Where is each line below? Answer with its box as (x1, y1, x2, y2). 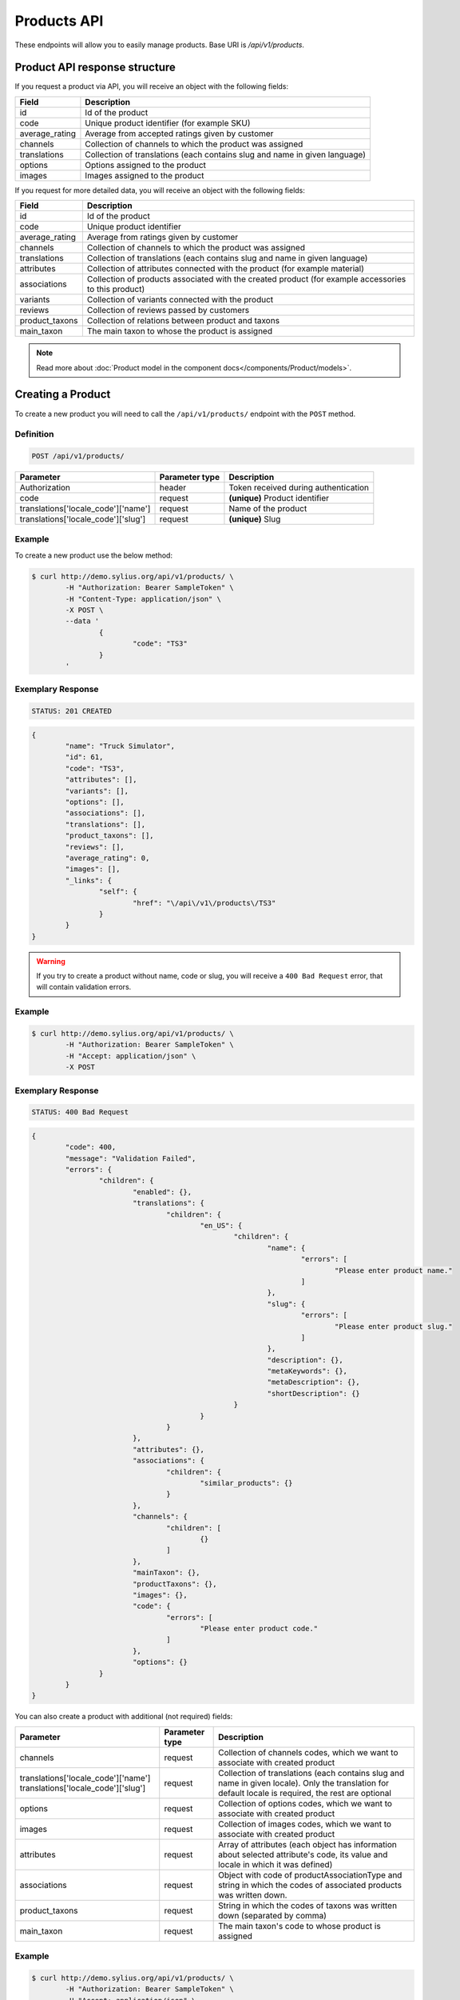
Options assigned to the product (85, 159, 207, 170)
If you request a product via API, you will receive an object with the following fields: (14, 82, 289, 91)
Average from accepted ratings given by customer (85, 128, 274, 139)
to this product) (86, 284, 145, 295)
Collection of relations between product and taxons (86, 315, 280, 326)
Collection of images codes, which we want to (218, 1818, 391, 1830)
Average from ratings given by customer (86, 232, 239, 243)
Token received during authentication (228, 482, 370, 494)
